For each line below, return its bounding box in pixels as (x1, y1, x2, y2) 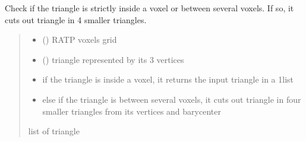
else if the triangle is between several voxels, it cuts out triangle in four (42, 93, 301, 105)
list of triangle (28, 125, 80, 137)
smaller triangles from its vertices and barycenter (42, 105, 221, 117)
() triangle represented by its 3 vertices (42, 53, 184, 65)
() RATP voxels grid (42, 33, 117, 46)
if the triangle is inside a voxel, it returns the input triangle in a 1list (42, 73, 294, 86)
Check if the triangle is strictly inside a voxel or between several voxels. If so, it (5, 2, 294, 14)
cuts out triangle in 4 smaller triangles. (5, 13, 147, 26)
